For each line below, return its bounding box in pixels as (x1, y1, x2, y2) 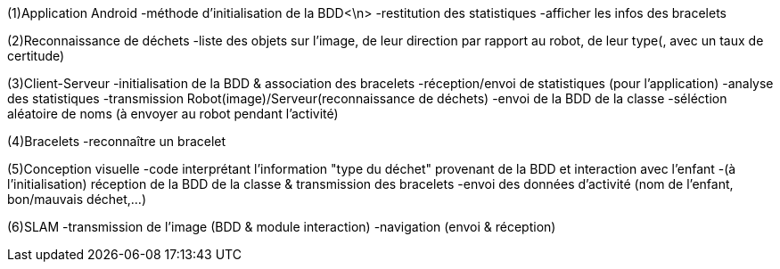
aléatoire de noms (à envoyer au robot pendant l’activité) (7, 106, 339, 121)
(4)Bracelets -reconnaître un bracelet (7, 134, 226, 149)
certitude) (7, 48, 65, 63)
